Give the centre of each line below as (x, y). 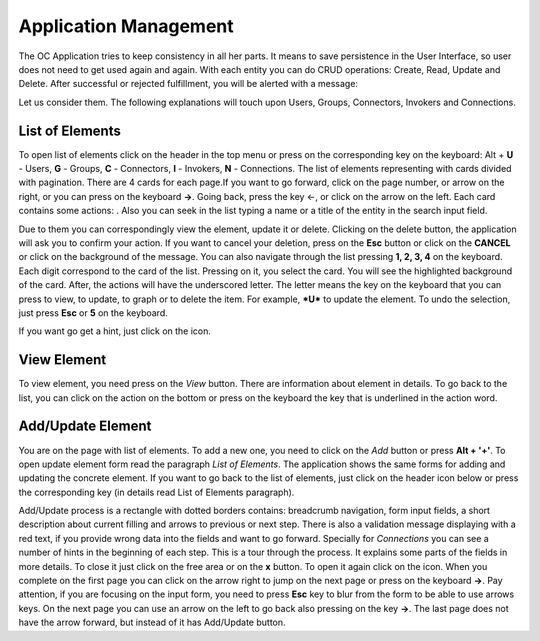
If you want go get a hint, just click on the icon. (115, 331)
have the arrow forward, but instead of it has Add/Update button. (152, 622)
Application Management (126, 26)
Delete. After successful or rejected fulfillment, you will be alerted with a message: (188, 84)
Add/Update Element (85, 426)
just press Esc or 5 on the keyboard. (93, 312)
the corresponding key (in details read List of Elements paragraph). (156, 492)
